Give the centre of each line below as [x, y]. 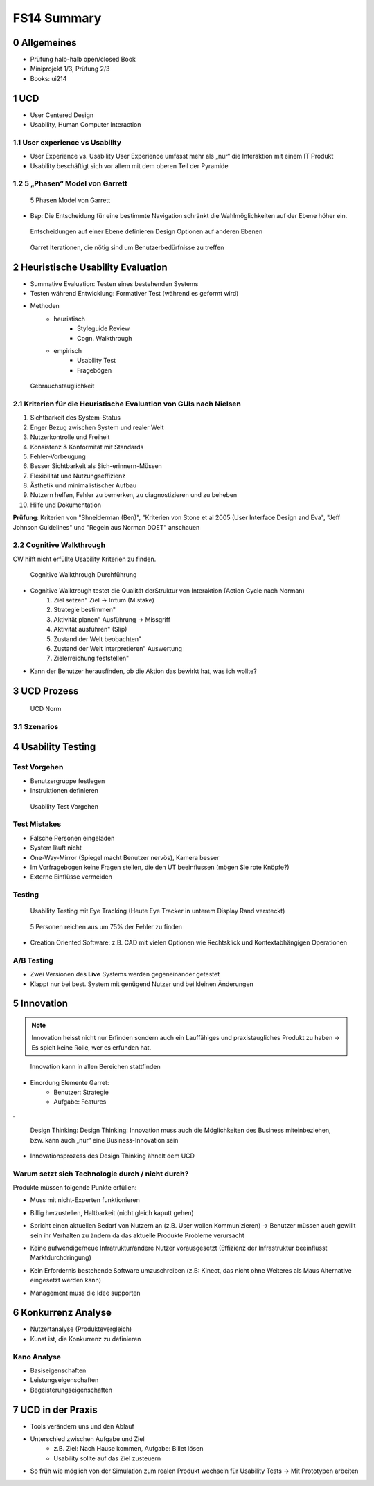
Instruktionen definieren [64, 791]
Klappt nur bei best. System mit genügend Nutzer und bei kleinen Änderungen [142, 984]
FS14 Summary [57, 18]
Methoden [45, 306]
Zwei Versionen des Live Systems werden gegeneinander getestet [125, 974]
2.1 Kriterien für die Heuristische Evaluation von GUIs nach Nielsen [127, 404]
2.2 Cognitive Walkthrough [59, 545]
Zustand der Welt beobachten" [98, 639]
